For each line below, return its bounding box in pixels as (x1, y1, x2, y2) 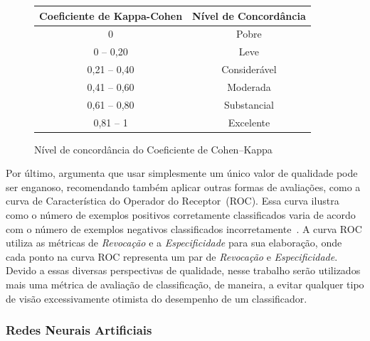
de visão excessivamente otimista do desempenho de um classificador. (6, 291, 307, 305)
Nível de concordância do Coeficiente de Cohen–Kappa (34, 141, 273, 156)
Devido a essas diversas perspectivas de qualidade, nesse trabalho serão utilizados (6, 263, 361, 278)
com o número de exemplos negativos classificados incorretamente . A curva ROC (6, 221, 362, 236)
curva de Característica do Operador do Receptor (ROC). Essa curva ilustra (6, 193, 339, 208)
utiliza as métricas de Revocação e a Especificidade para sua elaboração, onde (6, 235, 342, 250)
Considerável (221, 62, 277, 77)
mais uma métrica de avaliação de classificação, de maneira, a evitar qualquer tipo (6, 277, 364, 291)
